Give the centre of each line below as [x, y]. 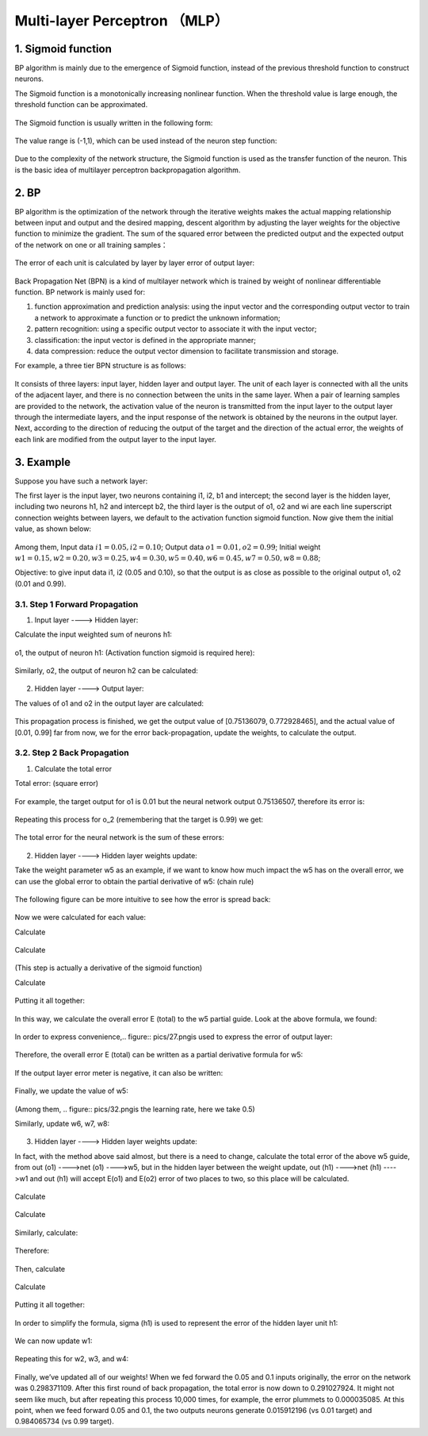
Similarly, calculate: [46, 1232]
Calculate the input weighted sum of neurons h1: [93, 634]
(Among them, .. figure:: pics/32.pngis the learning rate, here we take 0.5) [135, 1109]
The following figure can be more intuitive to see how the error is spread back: [143, 899]
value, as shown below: [53, 529]
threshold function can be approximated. [81, 105]
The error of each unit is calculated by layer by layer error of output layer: [135, 263]
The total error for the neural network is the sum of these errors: [120, 837]
